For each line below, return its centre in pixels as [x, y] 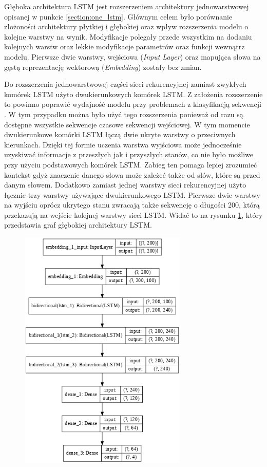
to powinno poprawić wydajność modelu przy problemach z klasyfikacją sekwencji [133, 104]
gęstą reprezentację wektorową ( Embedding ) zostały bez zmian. [103, 67]
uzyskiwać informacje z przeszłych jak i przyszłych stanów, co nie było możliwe [129, 154]
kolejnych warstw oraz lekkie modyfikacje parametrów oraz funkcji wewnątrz [125, 46]
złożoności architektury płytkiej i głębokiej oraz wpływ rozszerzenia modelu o [126, 26]
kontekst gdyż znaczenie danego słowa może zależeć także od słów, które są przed [132, 174]
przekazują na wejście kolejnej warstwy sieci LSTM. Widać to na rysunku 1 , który [133, 214]
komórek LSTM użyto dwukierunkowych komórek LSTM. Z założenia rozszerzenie [133, 94]
